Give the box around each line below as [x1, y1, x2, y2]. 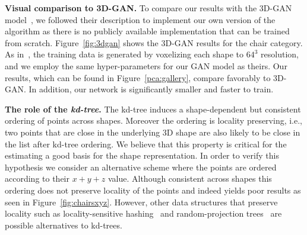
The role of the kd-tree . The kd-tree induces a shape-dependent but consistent [5, 102, 301, 115]
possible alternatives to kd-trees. [5, 218, 122, 231]
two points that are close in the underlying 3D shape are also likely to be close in [5, 125, 300, 138]
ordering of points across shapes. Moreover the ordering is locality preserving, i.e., [5, 114, 303, 127]
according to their [5, 172, 69, 185]
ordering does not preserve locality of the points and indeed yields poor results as [5, 184, 301, 196]
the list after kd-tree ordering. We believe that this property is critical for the [5, 137, 287, 150]
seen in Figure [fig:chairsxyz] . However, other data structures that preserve [5, 195, 278, 208]
